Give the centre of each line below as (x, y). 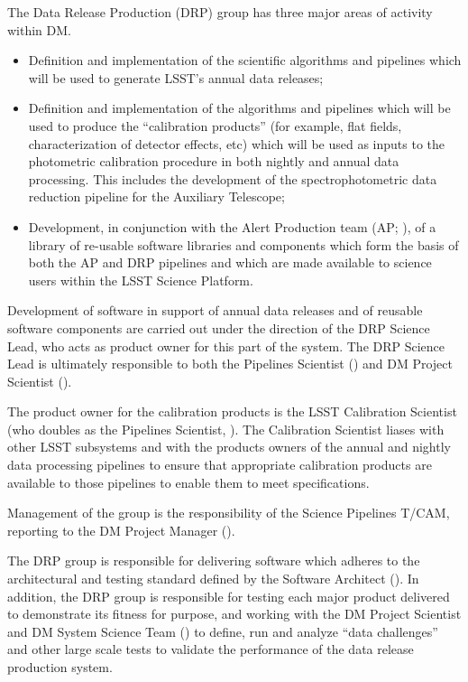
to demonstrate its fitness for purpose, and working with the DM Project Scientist (234, 614)
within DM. (39, 29)
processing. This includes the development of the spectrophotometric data (233, 178)
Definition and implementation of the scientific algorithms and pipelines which (245, 60)
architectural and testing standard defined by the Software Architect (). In (213, 579)
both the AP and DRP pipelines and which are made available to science (230, 262)
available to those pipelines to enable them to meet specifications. (188, 482)
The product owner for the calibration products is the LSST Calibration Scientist (232, 411)
